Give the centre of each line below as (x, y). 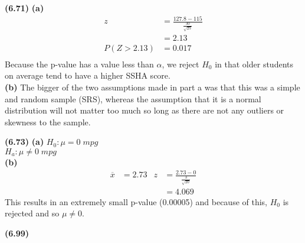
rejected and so (32, 213)
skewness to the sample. (48, 122)
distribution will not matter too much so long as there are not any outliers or (145, 110)
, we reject (181, 64)
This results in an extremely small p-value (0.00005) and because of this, (136, 201)
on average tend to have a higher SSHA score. (88, 75)
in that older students (254, 64)
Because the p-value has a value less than (79, 64)
